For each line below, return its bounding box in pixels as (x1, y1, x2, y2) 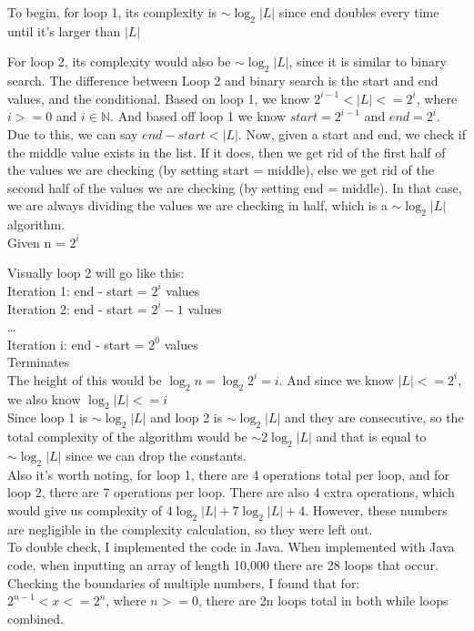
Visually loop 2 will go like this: (7, 263, 185, 282)
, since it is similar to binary (288, 52, 447, 71)
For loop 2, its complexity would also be (7, 52, 231, 71)
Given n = (7, 232, 66, 251)
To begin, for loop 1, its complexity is (7, 3, 217, 21)
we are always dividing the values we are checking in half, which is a (7, 196, 388, 215)
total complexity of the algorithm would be (7, 427, 247, 446)
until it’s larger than (7, 21, 121, 40)
